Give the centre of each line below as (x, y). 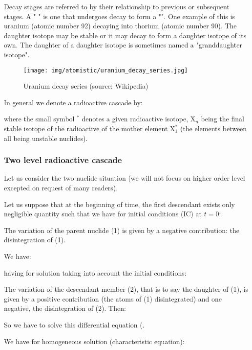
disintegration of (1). (35, 240)
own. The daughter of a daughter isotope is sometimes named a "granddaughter (123, 45)
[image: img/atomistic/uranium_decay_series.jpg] (106, 70)
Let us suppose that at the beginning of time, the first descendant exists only (119, 204)
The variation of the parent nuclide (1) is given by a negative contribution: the (122, 230)
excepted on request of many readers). (61, 187)
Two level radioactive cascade (63, 160)
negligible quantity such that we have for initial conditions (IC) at (103, 214)
